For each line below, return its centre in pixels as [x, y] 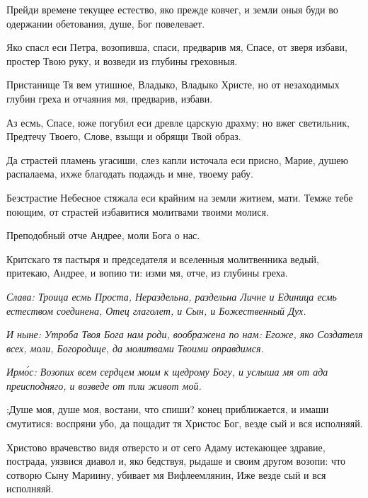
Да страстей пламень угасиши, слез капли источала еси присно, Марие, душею [177, 160]
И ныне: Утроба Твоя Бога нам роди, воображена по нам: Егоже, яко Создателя [185, 334]
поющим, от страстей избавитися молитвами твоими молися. [138, 211]
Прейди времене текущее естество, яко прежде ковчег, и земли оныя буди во [172, 9]
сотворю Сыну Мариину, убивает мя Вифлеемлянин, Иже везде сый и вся [166, 474]
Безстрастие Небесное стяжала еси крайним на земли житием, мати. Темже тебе [180, 197]
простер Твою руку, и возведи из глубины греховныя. [122, 60]
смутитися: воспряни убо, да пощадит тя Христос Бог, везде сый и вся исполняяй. [185, 423]
